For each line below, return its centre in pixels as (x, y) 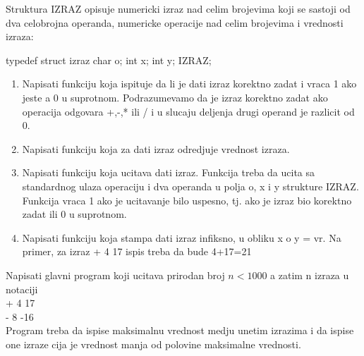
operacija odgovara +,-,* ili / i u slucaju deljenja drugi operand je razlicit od (188, 111)
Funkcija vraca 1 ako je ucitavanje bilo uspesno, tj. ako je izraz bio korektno (187, 200)
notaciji (22, 289)
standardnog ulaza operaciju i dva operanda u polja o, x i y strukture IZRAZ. (190, 186)
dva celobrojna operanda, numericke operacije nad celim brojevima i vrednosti (175, 22)
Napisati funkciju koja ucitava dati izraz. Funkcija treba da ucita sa (169, 172)
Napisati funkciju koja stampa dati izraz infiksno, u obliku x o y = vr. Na (182, 237)
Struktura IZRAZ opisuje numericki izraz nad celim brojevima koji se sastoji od (178, 8)
